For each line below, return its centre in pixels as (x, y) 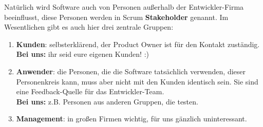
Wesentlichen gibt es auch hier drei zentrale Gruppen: (89, 27)
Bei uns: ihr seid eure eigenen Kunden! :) (83, 54)
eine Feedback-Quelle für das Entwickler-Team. (90, 91)
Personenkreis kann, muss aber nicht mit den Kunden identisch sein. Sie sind (137, 81)
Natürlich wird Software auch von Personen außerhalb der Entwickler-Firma (124, 7)
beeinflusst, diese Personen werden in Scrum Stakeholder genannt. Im (116, 17)
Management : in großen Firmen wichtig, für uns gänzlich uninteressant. (131, 119)
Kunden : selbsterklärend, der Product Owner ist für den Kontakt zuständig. (138, 44)
